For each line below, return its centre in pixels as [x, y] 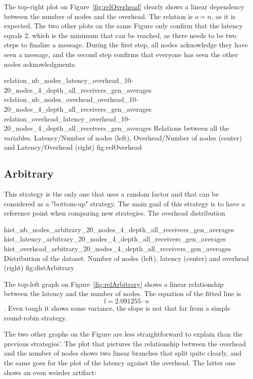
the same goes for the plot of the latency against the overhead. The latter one [120, 363]
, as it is [223, 16]
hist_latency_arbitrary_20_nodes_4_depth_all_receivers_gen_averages [115, 239]
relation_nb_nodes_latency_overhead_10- [69, 80]
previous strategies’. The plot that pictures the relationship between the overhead [125, 343]
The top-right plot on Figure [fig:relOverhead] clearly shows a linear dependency [124, 6]
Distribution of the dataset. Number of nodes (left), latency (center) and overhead [126, 258]
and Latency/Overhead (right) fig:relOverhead [73, 147]
